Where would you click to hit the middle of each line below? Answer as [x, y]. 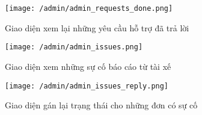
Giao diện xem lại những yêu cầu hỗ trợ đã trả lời [97, 27]
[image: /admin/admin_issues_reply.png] [87, 86]
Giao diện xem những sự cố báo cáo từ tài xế [88, 66]
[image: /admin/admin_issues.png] [74, 47]
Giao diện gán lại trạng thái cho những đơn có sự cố [101, 105]
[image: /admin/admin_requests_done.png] [89, 8]
